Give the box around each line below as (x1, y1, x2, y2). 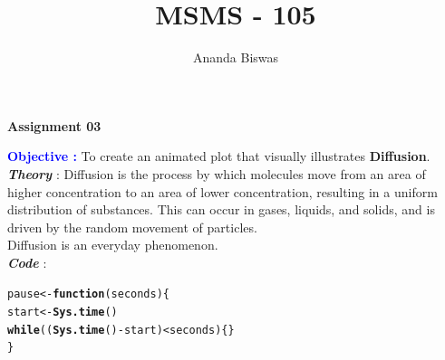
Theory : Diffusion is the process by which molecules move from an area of (7, 164, 426, 183)
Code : (7, 252, 47, 271)
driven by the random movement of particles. (7, 217, 257, 236)
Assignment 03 (7, 116, 102, 135)
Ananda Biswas (192, 48, 279, 67)
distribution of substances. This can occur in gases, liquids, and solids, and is (7, 200, 435, 219)
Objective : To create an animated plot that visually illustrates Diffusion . (7, 147, 430, 166)
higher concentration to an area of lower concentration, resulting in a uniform (7, 182, 438, 201)
